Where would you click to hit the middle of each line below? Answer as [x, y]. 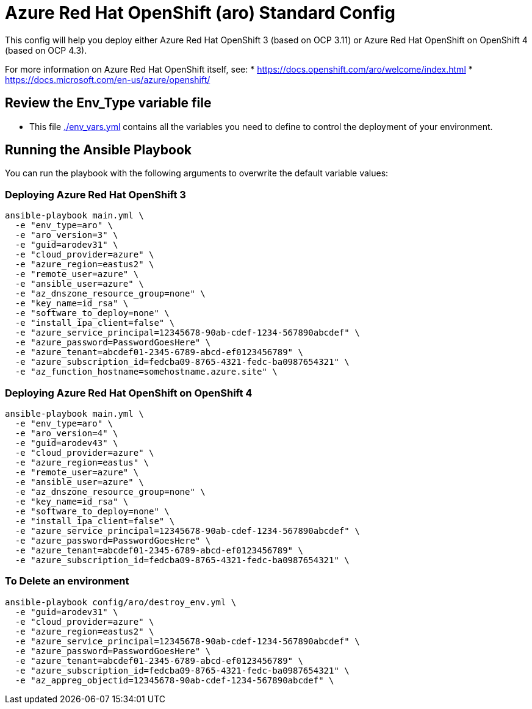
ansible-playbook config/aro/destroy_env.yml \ [121, 602]
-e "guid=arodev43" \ [66, 443]
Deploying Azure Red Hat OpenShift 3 [95, 194]
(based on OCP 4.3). [46, 50]
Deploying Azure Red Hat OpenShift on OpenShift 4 [129, 393]
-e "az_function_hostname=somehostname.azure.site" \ [146, 372]
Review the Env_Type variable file [108, 103]
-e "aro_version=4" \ [66, 433]
